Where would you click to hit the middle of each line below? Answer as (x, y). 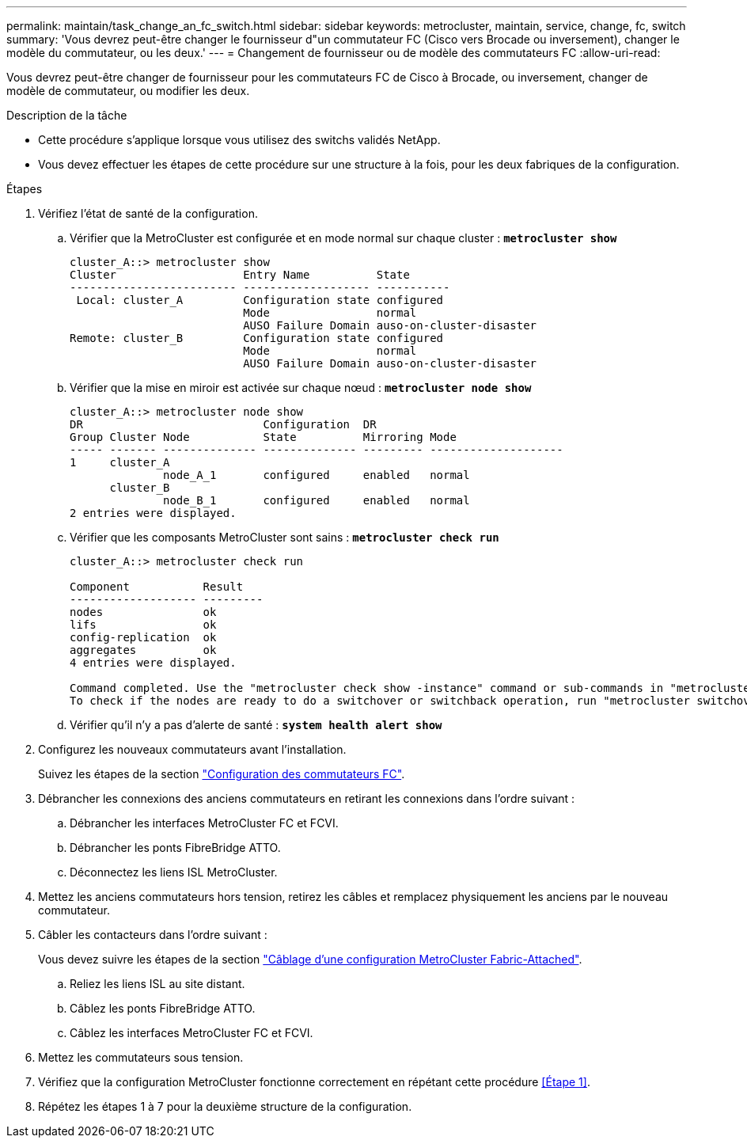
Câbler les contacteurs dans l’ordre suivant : (153, 935)
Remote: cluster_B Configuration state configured (257, 338)
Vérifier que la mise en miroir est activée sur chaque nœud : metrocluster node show (301, 388)
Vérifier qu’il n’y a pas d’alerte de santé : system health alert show (256, 725)
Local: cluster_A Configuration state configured (260, 300)
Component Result (157, 587)
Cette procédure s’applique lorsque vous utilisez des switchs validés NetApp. (239, 140)
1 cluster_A (120, 462)
